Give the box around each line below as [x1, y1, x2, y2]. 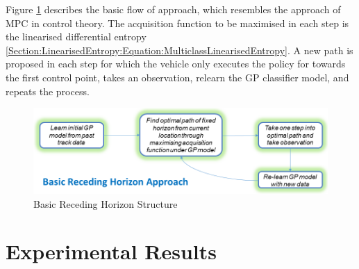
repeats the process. [6, 83, 90, 98]
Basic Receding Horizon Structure [33, 196, 178, 211]
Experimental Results [6, 237, 217, 266]
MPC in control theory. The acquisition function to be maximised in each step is [6, 15, 349, 30]
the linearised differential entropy [6, 29, 147, 44]
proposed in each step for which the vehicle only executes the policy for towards [6, 56, 346, 71]
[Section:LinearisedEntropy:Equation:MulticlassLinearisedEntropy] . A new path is [6, 42, 353, 57]
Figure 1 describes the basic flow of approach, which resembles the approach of [6, 2, 341, 16]
